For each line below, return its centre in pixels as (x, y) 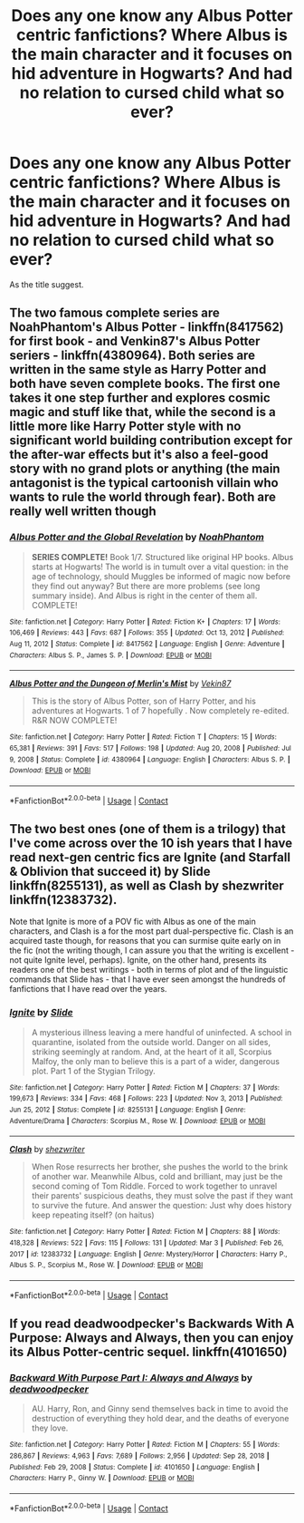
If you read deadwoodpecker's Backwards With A (152, 1323)
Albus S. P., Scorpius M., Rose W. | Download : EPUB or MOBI (106, 1266)
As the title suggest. (47, 284)
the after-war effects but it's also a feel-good (139, 455)
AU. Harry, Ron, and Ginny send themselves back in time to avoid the (160, 1409)
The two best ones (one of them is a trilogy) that (148, 829)
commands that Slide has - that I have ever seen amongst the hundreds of (148, 979)
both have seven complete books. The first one (145, 384)
